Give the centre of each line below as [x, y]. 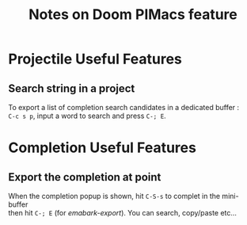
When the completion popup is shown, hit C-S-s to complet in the [114, 196]
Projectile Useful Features [95, 59]
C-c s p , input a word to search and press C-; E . [87, 116]
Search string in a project [72, 88]
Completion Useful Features [102, 148]
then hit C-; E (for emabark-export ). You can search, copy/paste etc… [123, 213]
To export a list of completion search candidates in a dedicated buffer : [124, 107]
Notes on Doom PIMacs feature [133, 15]
